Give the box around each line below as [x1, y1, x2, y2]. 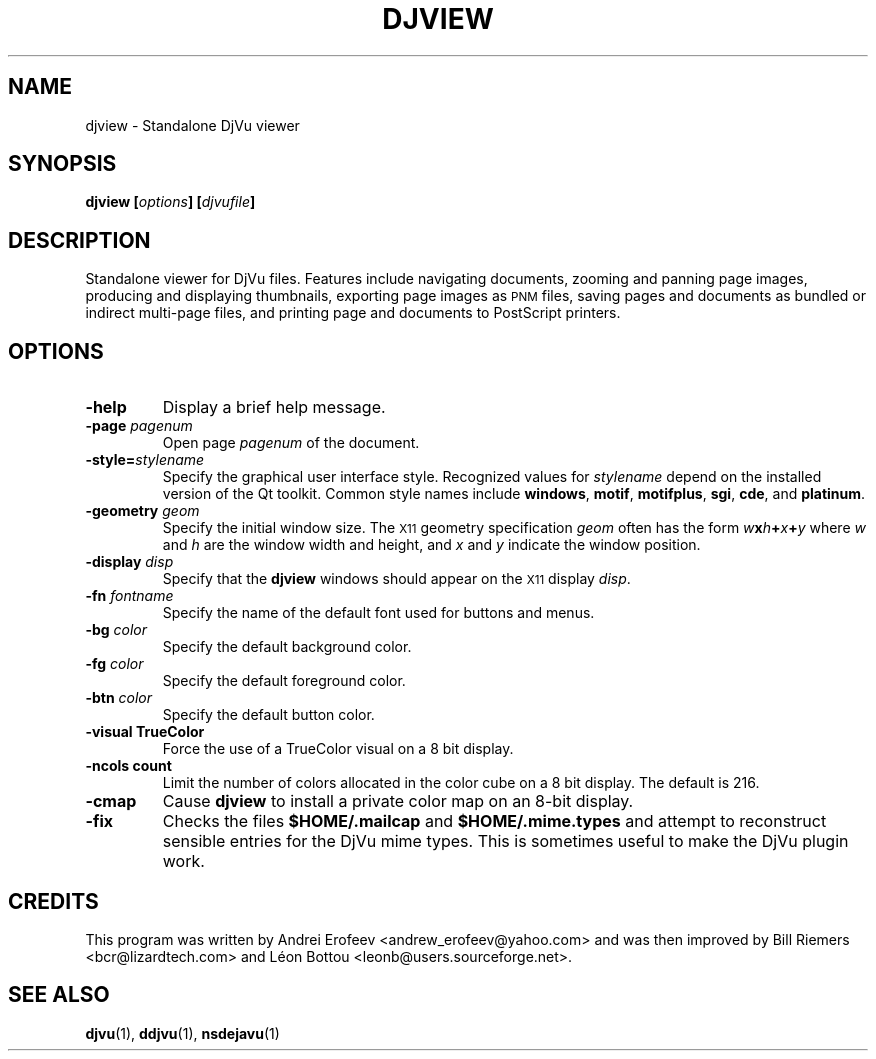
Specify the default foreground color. [162, 672, 406, 690]
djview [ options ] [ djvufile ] [85, 193, 256, 211]
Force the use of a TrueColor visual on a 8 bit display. [162, 740, 514, 758]
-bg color [85, 621, 148, 639]
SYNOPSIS [8, 151, 117, 177]
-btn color [85, 689, 153, 707]
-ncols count [85, 757, 172, 775]
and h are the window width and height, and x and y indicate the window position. [162, 536, 701, 554]
